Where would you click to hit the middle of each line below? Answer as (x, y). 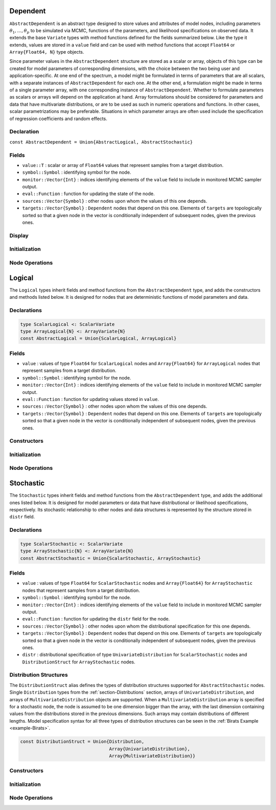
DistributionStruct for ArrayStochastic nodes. (79, 662)
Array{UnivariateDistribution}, (149, 749)
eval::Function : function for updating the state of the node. (88, 194)
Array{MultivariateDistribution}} (152, 756)
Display (19, 235)
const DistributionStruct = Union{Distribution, (82, 742)
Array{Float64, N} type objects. (47, 52)
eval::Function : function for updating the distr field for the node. (96, 619)
